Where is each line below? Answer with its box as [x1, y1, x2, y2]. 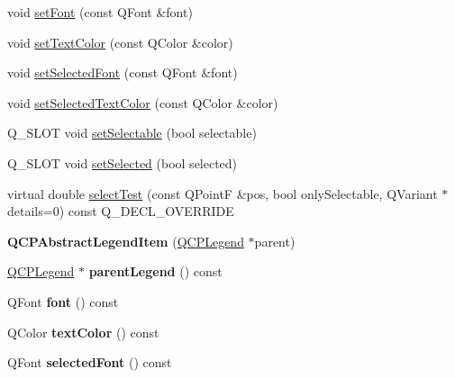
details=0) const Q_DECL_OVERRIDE [7, 202, 234, 220]
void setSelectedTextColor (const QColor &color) [7, 93, 278, 112]
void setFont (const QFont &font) [7, 3, 193, 21]
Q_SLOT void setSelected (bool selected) [7, 153, 238, 172]
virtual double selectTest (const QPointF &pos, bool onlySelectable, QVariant [7, 184, 438, 202]
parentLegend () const [88, 262, 223, 281]
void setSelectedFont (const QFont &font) [7, 63, 238, 82]
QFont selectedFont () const [7, 353, 172, 372]
